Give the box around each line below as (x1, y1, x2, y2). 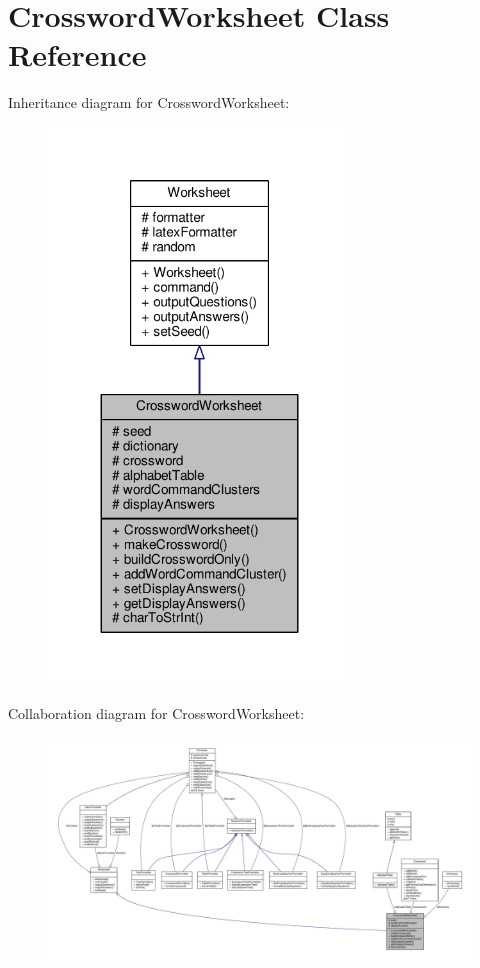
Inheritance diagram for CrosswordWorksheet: (8, 92, 290, 113)
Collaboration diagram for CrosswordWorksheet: (8, 703, 305, 724)
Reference (8, 34, 147, 75)
